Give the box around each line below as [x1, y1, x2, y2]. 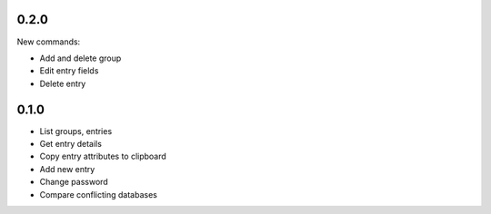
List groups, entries [39, 125, 113, 136]
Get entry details [39, 138, 102, 149]
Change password [39, 177, 108, 188]
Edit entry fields [39, 65, 99, 76]
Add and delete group [39, 53, 122, 63]
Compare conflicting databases [39, 189, 158, 199]
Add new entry [39, 163, 95, 174]
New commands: [16, 36, 81, 47]
